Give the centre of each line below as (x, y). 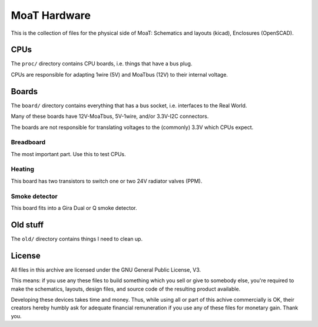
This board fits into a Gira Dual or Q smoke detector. (74, 208)
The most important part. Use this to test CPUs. (68, 154)
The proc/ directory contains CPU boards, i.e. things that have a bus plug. (102, 64)
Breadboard (28, 143)
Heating (23, 169)
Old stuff (27, 225)
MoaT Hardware (51, 15)
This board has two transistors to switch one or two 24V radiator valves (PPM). (107, 181)
